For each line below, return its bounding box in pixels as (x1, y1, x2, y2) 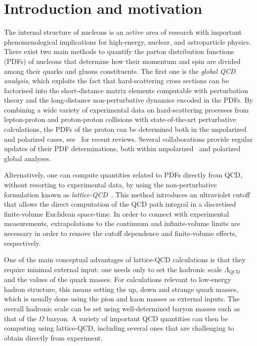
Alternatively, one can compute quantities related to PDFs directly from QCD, (4, 170, 243, 180)
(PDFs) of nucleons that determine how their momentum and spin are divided (4, 56, 241, 66)
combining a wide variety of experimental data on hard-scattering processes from (4, 104, 249, 115)
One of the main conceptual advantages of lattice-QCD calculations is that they (4, 254, 246, 265)
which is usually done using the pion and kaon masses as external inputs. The (4, 293, 240, 304)
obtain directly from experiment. (4, 332, 103, 343)
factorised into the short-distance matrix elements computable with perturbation (4, 85, 249, 95)
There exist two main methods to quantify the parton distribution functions (4, 46, 234, 57)
